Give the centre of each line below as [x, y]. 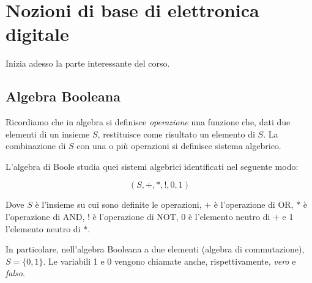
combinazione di [36, 146]
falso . [15, 273]
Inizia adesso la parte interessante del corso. [88, 63]
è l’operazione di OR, [254, 204]
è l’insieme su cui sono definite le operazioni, [118, 204]
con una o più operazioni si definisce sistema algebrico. [179, 146]
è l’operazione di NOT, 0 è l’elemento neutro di [181, 217]
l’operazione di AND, [45, 217]
